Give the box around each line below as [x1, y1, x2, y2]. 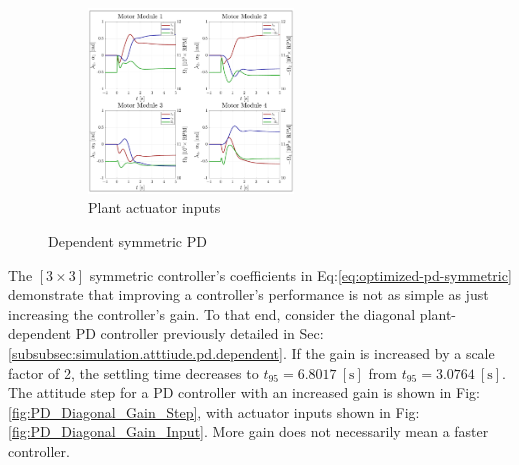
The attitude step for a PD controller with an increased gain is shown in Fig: [8, 382, 480, 403]
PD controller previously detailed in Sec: [75, 323, 324, 344]
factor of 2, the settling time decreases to [8, 362, 259, 383]
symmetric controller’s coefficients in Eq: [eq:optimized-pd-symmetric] [89, 264, 512, 285]
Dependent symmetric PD [48, 231, 207, 252]
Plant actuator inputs [88, 197, 221, 218]
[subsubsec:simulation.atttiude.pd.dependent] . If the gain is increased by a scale [8, 343, 495, 363]
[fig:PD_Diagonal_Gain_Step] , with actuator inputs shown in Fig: [8, 401, 420, 422]
